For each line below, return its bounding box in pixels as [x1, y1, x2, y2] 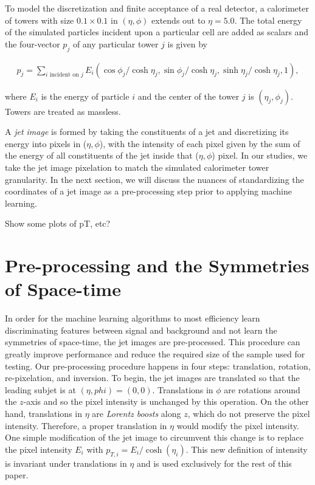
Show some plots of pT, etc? [5, 217, 111, 230]
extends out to [151, 13, 206, 26]
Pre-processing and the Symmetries [5, 253, 310, 278]
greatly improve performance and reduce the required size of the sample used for [5, 348, 305, 360]
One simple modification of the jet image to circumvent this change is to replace [5, 431, 304, 444]
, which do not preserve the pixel [187, 407, 310, 420]
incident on [49, 72, 79, 78]
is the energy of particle [41, 89, 130, 102]
